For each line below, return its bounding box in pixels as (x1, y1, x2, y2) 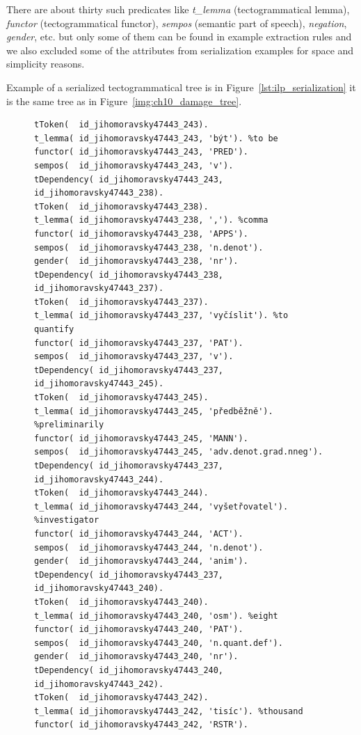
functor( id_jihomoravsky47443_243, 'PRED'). (34, 147, 248, 157)
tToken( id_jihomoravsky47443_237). (34, 297, 209, 307)
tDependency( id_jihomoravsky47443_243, (34, 174, 224, 184)
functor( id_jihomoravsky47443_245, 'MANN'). (34, 433, 248, 443)
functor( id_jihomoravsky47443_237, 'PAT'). (34, 338, 243, 348)
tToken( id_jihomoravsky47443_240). (34, 596, 209, 607)
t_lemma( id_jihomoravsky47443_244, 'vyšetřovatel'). (34, 501, 289, 512)
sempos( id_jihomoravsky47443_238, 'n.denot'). (34, 242, 264, 253)
